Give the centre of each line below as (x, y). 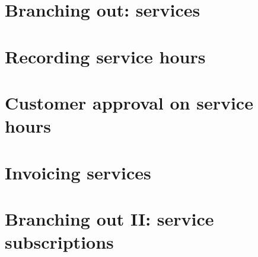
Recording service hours (105, 56)
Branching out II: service (109, 218)
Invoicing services (78, 172)
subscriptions (59, 242)
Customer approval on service (129, 102)
